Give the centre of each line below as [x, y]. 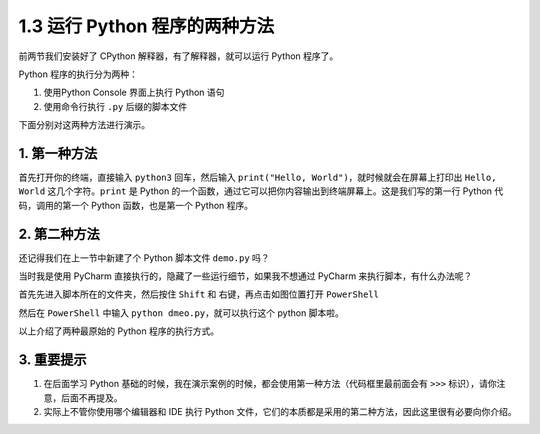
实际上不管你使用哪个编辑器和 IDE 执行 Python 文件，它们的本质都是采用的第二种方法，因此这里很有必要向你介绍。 [280, 411]
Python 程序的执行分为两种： [78, 74]
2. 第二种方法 [59, 233]
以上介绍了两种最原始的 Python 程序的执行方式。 [119, 331]
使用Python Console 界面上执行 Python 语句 [134, 92]
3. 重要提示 [52, 360]
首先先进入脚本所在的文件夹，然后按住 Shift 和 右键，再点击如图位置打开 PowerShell [199, 294]
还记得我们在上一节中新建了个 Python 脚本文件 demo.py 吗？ [144, 257]
